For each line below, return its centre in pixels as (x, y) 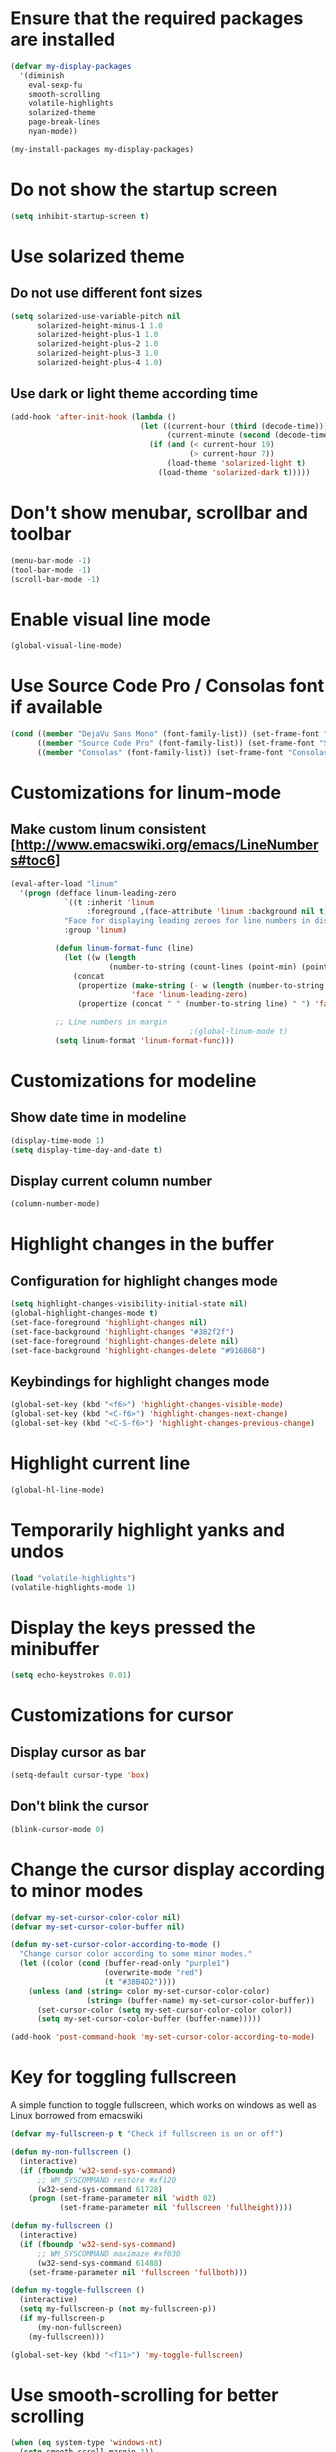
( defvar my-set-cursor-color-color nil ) (96, 1917)
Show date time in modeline (98, 1117)
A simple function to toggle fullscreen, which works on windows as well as (163, 2105)
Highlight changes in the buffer (142, 1244)
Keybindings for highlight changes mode (140, 1381)
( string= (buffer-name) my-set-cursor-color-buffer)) (200, 2000)
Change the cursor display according (167, 1869)
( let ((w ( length (100, 957)
